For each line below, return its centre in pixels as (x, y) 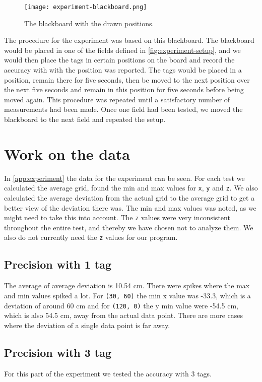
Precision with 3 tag (58, 352)
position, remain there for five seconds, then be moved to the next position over (127, 79)
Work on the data (67, 153)
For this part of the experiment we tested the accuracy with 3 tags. (108, 373)
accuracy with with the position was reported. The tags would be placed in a (123, 70)
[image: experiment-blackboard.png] (86, 7)
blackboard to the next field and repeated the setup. (85, 119)
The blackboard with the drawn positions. (89, 23)
